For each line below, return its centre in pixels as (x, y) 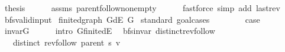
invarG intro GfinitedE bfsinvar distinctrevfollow (110, 31)
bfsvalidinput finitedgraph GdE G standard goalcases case (132, 19)
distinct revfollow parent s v (67, 42)
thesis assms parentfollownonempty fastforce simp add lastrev (142, 8)
